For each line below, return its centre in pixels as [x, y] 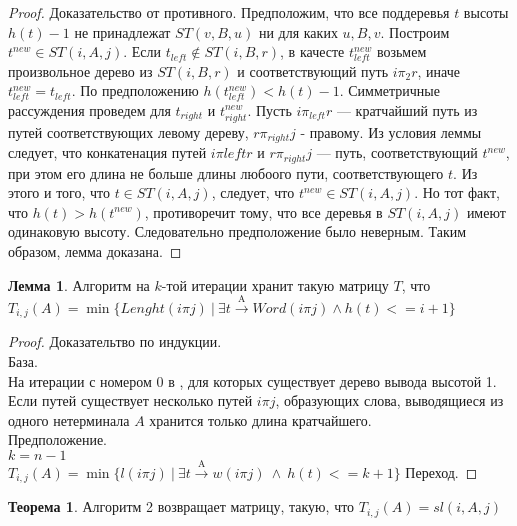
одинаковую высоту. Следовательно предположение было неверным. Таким [237, 231]
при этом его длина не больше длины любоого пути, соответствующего [226, 172]
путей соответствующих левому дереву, [128, 131]
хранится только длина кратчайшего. [260, 419]
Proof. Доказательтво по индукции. [115, 341]
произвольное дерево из [80, 70]
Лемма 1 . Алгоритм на [79, 284]
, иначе [439, 70]
